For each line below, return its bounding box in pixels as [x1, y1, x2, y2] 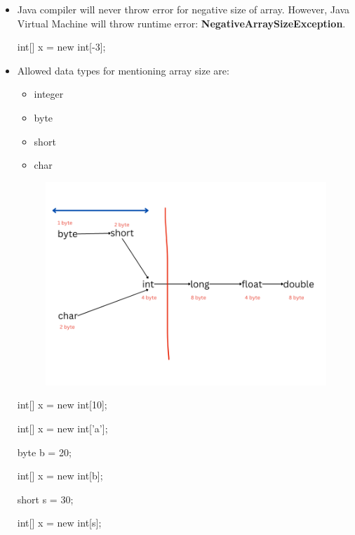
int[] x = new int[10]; [17, 397, 107, 412]
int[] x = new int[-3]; [17, 39, 106, 54]
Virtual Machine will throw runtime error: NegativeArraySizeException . [17, 15, 346, 30]
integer [34, 86, 64, 101]
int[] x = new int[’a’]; [17, 420, 108, 435]
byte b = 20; [17, 444, 72, 459]
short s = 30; [17, 491, 74, 506]
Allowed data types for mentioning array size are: [17, 63, 229, 77]
